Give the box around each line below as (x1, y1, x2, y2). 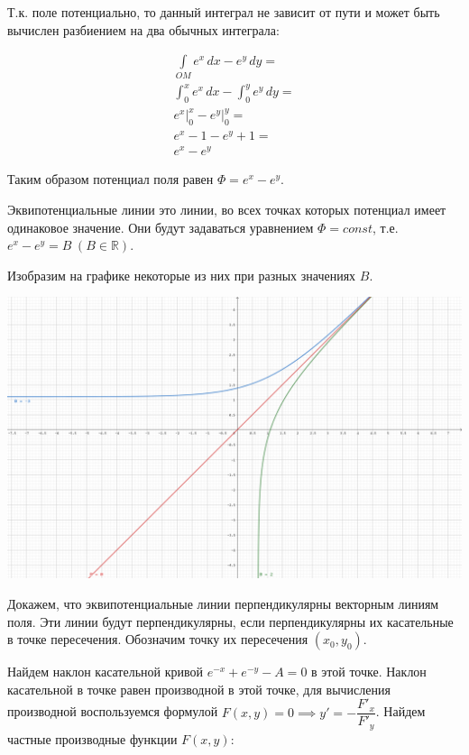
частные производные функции (7, 729, 178, 748)
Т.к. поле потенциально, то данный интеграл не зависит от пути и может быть (7, 3, 440, 21)
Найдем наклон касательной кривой (7, 662, 204, 681)
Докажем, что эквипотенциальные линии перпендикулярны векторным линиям (7, 594, 439, 613)
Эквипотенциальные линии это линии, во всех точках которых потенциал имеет (7, 200, 446, 219)
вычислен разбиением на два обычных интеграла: (7, 20, 280, 39)
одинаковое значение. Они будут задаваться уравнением (7, 217, 314, 236)
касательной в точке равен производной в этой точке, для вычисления (7, 679, 391, 698)
